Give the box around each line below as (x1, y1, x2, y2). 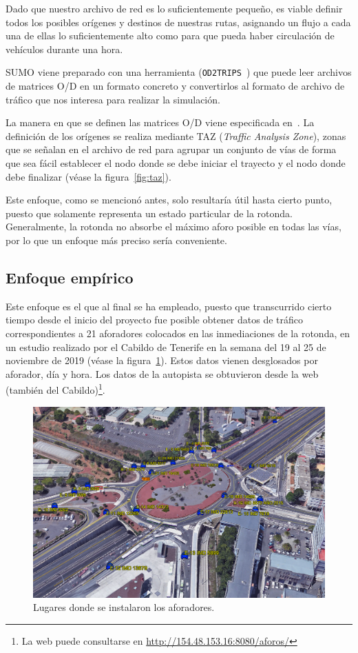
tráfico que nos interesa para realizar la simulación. (6, 92, 220, 106)
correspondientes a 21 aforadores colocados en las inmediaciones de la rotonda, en (6, 325, 350, 340)
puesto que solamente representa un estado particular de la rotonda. (6, 205, 293, 220)
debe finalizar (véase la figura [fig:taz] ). (6, 169, 171, 183)
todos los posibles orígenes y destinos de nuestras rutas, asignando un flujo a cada (6, 14, 351, 29)
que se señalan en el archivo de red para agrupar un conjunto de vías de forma (6, 142, 337, 157)
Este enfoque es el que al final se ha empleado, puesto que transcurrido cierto (6, 299, 332, 313)
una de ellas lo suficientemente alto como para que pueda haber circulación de (6, 28, 335, 43)
